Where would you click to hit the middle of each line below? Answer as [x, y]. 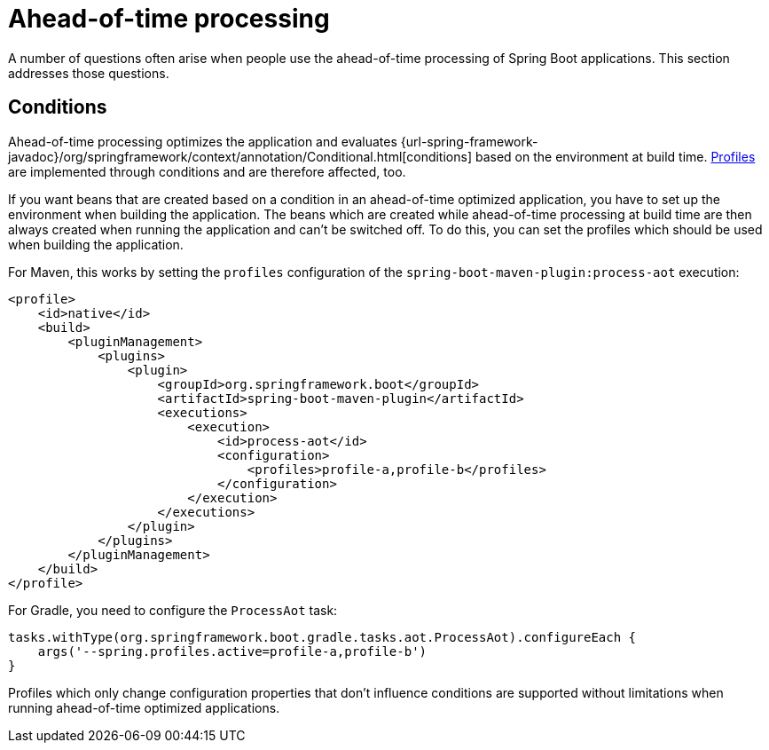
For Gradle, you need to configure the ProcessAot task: [173, 610]
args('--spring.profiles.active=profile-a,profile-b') [232, 651]
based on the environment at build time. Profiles [615, 156]
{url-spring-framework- [469, 141]
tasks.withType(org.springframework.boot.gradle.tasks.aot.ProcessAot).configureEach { [322, 637]
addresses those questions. [89, 73]
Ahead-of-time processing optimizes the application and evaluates [203, 141]
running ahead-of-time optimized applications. [144, 707]
